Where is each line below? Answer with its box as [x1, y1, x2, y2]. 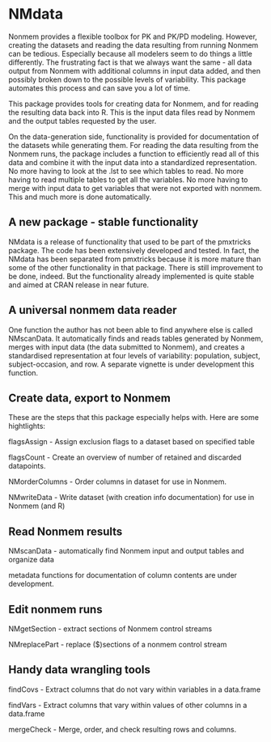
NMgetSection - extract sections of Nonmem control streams [8, 624, 213, 634]
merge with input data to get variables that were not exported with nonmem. [8, 183, 262, 193]
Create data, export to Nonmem [8, 391, 171, 405]
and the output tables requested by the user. [8, 116, 157, 125]
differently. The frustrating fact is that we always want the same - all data [8, 57, 252, 67]
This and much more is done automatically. [8, 192, 152, 201]
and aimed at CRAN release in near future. [8, 280, 150, 290]
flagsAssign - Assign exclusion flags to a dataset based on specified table [8, 437, 255, 447]
